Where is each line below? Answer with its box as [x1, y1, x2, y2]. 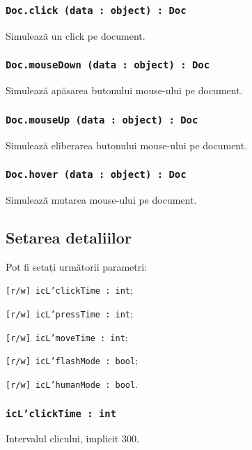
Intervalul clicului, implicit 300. [6, 431, 139, 446]
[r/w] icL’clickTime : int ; [6, 283, 133, 297]
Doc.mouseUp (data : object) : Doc [6, 114, 198, 126]
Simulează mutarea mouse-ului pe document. [6, 192, 197, 207]
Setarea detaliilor [6, 226, 132, 248]
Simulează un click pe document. [6, 28, 145, 43]
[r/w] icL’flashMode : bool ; [6, 353, 139, 368]
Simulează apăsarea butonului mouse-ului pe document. [6, 83, 243, 98]
